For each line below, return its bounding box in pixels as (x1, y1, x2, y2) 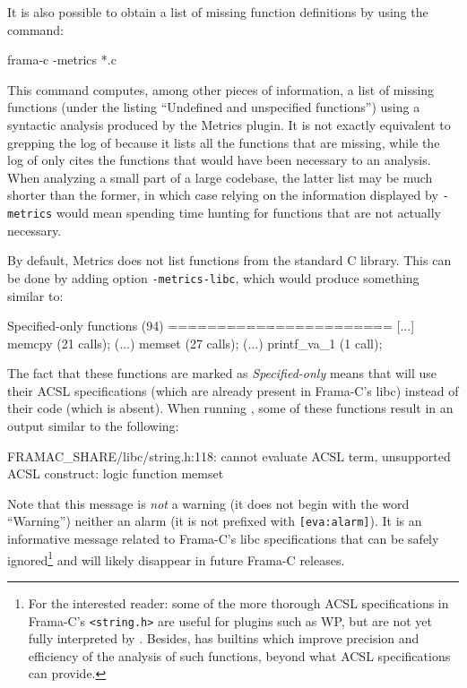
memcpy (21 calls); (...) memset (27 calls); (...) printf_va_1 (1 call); (7, 333, 383, 352)
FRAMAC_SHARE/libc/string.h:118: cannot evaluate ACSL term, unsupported (7, 446, 451, 465)
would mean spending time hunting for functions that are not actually (56, 203, 442, 221)
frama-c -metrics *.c (7, 50, 117, 69)
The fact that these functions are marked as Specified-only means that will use (7, 364, 437, 383)
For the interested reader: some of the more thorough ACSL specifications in (28, 593, 449, 612)
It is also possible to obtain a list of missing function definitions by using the (7, 3, 428, 21)
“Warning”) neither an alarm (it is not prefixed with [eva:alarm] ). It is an (7, 512, 422, 530)
